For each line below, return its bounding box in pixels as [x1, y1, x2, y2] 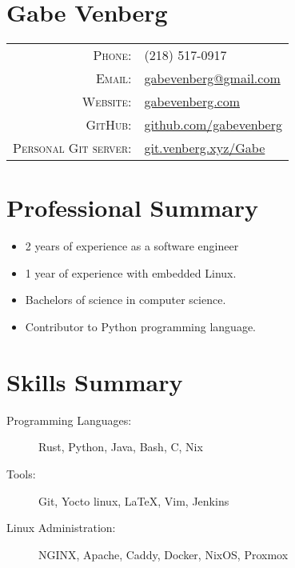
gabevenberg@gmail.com [144, 69, 281, 88]
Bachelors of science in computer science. [25, 291, 226, 308]
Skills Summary [6, 365, 183, 398]
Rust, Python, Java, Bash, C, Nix [38, 438, 203, 455]
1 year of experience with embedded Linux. [25, 264, 237, 281]
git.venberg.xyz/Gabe [144, 138, 265, 158]
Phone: [93, 46, 132, 65]
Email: [95, 69, 132, 88]
